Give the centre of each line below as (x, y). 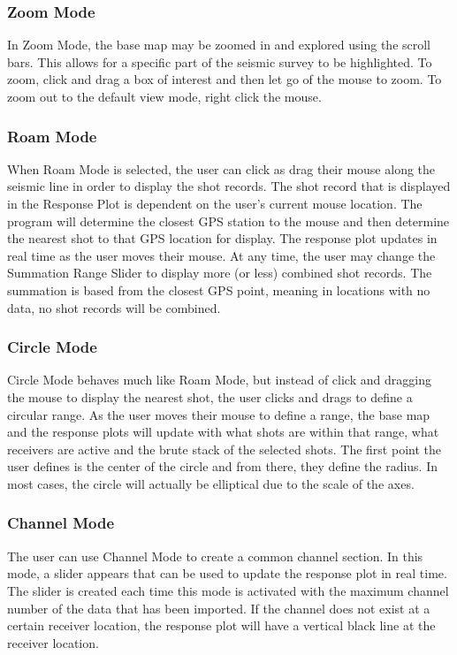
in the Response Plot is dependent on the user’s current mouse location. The (215, 203)
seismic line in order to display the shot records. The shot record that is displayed (229, 186)
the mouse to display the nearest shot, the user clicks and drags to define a (210, 396)
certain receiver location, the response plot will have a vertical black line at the (221, 625)
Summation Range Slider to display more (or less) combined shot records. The (220, 273)
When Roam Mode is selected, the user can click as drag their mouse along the (221, 168)
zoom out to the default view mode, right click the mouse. (164, 96)
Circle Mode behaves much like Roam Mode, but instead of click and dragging (219, 380)
